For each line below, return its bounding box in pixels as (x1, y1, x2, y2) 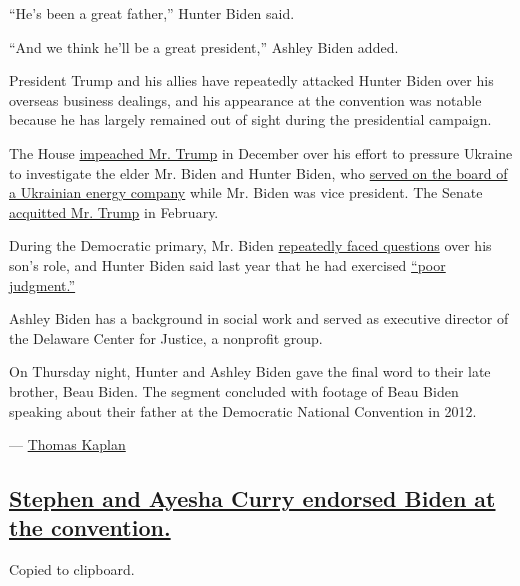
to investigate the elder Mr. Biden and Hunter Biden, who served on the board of (9, 162, 508, 183)
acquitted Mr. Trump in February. (9, 201, 219, 222)
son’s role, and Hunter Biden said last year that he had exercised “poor (9, 254, 446, 275)
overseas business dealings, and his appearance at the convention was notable (9, 89, 482, 110)
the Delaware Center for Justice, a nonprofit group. (9, 327, 323, 348)
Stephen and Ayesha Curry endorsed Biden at (9, 483, 496, 514)
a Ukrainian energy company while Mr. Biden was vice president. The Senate (9, 182, 483, 203)
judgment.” (9, 274, 76, 295)
